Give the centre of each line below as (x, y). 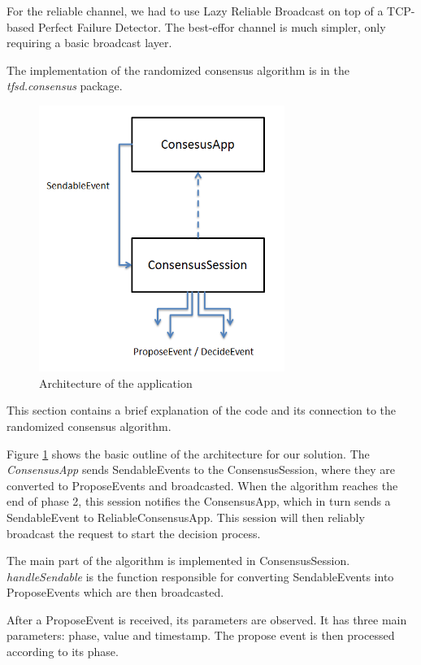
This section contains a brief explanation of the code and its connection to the (202, 410)
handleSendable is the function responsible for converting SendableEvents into (200, 576)
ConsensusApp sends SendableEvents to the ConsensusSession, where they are (201, 469)
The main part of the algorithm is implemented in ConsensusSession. (178, 561)
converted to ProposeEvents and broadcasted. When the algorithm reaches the (202, 485)
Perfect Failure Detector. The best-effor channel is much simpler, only (212, 26)
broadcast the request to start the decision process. (134, 533)
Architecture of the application (116, 382)
